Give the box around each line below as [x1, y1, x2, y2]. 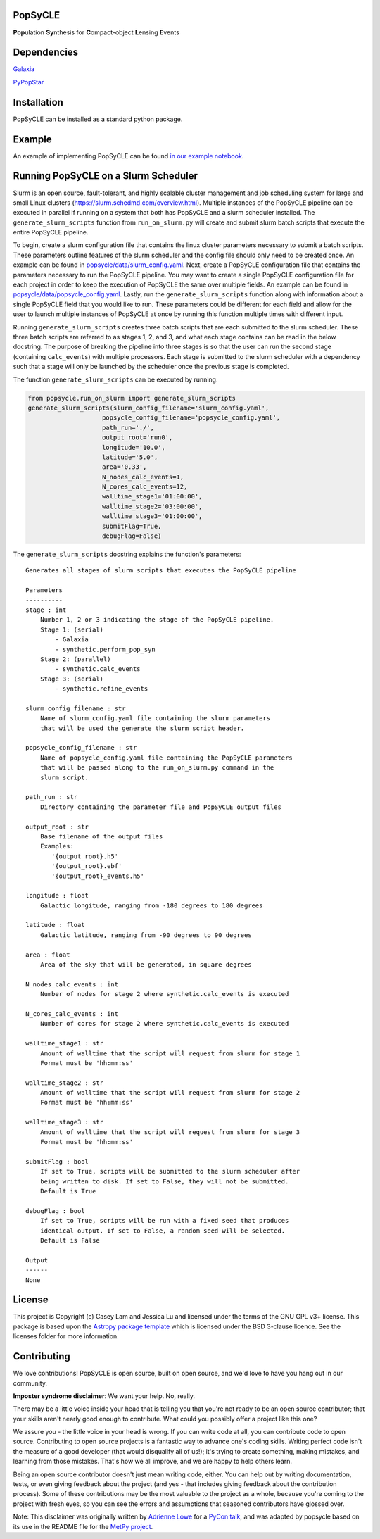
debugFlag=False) [102, 532, 162, 540]
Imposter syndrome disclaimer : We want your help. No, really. [13, 1391, 196, 1400]
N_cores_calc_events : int [25, 1010, 119, 1017]
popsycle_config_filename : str [25, 743, 137, 752]
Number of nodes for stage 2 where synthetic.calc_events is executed [39, 990, 289, 998]
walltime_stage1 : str [25, 1039, 104, 1048]
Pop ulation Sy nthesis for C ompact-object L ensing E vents [13, 28, 179, 37]
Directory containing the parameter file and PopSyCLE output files [39, 803, 281, 811]
